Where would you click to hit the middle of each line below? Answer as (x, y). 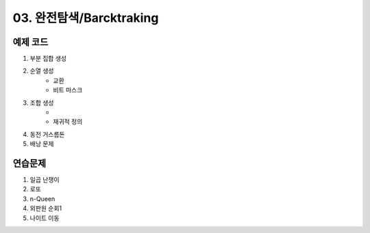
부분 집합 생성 (48, 59)
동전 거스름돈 (47, 134)
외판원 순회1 (46, 208)
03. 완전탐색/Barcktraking (86, 18)
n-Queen (42, 199)
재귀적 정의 (68, 122)
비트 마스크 (68, 90)
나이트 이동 (45, 218)
